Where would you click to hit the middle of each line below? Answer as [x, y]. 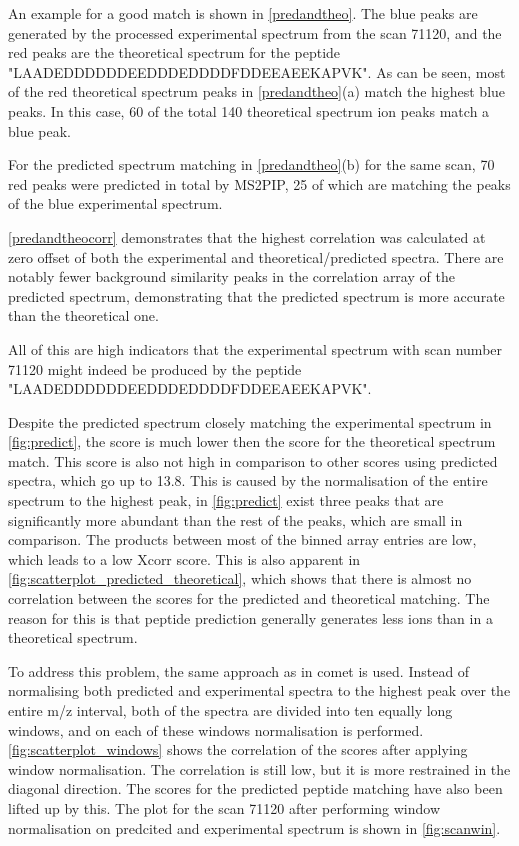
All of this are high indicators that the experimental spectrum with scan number [255, 348]
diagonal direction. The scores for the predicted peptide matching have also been [255, 788]
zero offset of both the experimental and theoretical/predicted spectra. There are [256, 256]
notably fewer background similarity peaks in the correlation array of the [231, 276]
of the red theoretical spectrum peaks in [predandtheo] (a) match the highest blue [257, 91]
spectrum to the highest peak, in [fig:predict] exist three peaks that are [226, 500]
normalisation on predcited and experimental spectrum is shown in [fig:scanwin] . [254, 827]
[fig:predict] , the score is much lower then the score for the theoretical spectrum [252, 441]
